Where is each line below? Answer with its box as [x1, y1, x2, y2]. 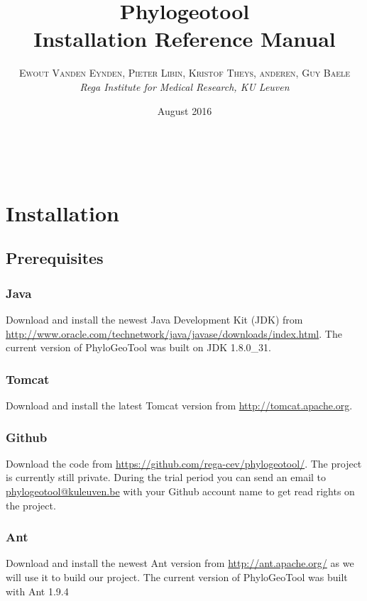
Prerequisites [6, 247, 104, 269]
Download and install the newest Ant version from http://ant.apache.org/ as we [6, 556, 354, 570]
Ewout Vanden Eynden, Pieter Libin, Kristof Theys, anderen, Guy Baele [18, 65, 351, 80]
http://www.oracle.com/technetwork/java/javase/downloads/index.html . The [6, 326, 342, 341]
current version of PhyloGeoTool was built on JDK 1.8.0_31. [6, 340, 271, 355]
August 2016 [157, 103, 212, 118]
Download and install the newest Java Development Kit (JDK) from [6, 312, 303, 327]
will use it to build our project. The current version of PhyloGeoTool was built [6, 570, 348, 585]
